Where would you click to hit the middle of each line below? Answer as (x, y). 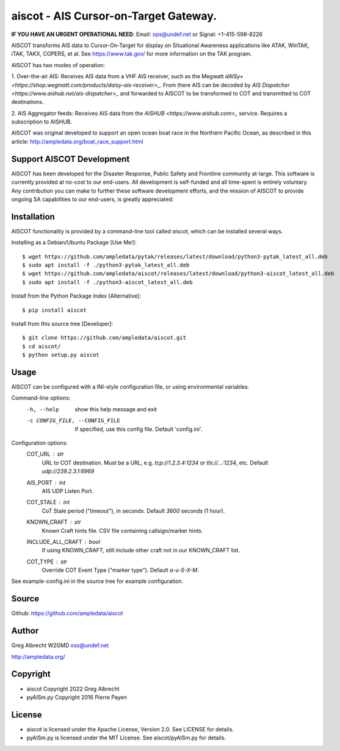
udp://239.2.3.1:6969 (68, 471)
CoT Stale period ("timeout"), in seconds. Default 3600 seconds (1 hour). (133, 511)
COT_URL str (45, 454)
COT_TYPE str (47, 562)
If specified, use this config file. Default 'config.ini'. (139, 429)
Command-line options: (41, 398)
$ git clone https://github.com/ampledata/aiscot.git (104, 338)
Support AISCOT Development (71, 159)
